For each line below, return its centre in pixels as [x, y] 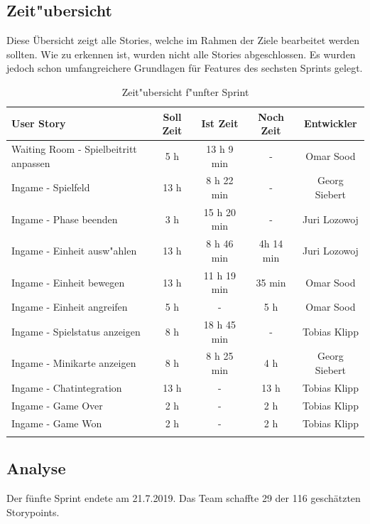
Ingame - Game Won [57, 423]
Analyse [36, 468]
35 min [271, 282]
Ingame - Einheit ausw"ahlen [74, 251]
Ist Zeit [220, 123]
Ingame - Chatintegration [67, 387]
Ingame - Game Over [57, 405]
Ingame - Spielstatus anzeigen [76, 331]
